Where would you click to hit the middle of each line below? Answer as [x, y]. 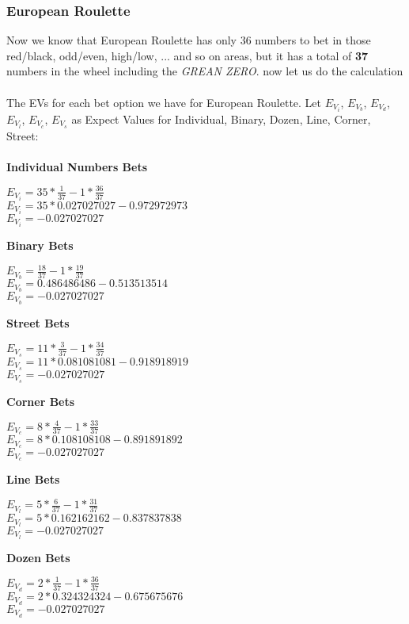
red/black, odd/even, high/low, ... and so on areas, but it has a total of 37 [187, 55]
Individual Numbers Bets [77, 166]
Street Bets [38, 322]
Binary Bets [40, 245]
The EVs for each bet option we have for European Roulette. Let [164, 102]
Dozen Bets [38, 557]
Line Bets [33, 479]
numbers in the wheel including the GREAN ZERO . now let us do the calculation [205, 71]
